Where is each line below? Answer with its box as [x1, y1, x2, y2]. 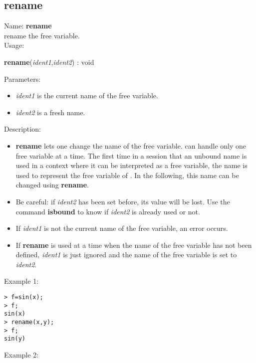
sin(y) [4, 335, 25, 343]
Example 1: [4, 276, 39, 286]
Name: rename [4, 20, 52, 31]
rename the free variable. [4, 30, 80, 40]
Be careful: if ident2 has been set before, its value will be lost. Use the [15, 196, 230, 206]
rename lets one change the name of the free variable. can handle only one [15, 140, 246, 151]
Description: [4, 124, 41, 134]
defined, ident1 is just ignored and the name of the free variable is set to [15, 249, 237, 260]
